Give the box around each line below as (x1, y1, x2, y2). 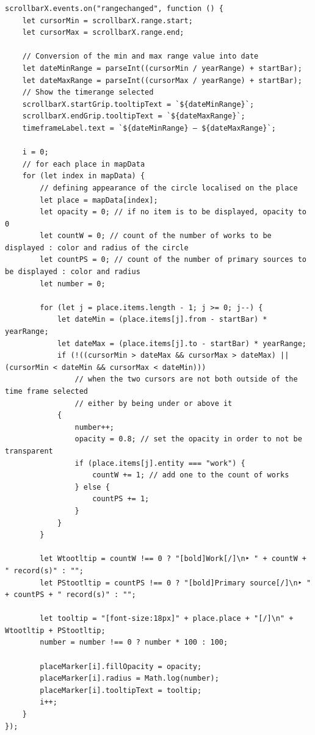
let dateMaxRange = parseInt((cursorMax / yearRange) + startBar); (22, 76, 302, 85)
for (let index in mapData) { (22, 172, 145, 181)
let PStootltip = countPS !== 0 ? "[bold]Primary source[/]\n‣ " (40, 578, 311, 587)
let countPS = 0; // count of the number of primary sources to (40, 255, 306, 264)
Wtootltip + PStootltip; (5, 626, 106, 635)
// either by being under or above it (74, 399, 233, 408)
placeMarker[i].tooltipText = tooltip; (40, 686, 202, 695)
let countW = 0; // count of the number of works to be (40, 231, 272, 241)
